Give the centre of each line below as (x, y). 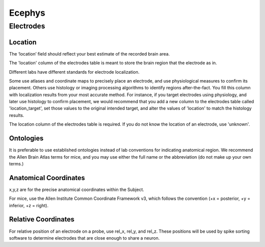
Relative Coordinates (42, 219)
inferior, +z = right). (29, 205)
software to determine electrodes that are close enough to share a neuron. (84, 238)
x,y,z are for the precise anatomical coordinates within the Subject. (77, 190)
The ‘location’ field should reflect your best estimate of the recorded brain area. (90, 54)
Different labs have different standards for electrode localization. (74, 72)
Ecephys (27, 13)
